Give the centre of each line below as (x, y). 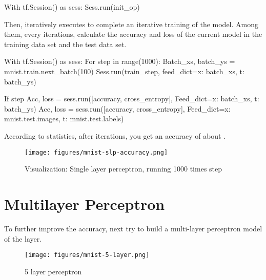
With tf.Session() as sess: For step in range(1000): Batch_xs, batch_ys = (120, 61)
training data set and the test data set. (65, 44)
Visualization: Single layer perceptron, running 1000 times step (124, 169)
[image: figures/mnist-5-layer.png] (87, 255)
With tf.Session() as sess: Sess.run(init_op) (72, 7)
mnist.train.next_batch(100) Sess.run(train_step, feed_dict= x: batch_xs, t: (124, 71)
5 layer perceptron (53, 271)
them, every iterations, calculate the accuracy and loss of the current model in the (133, 34)
